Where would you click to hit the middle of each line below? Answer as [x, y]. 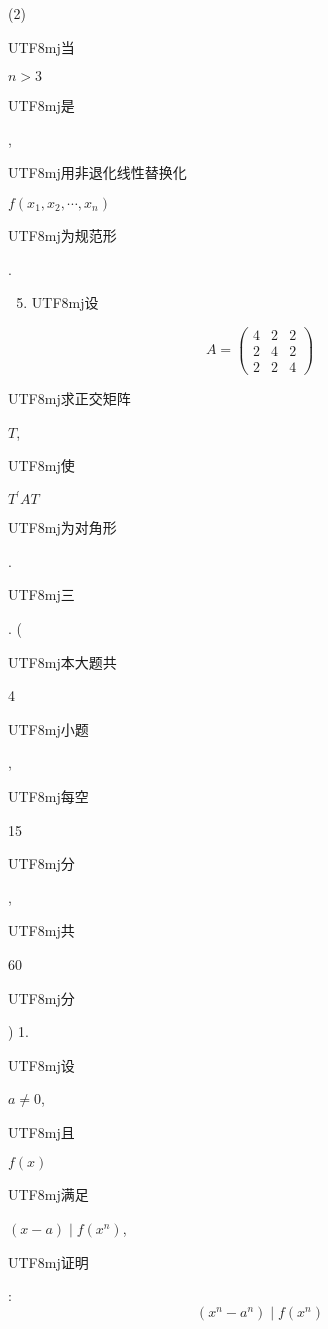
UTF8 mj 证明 [48, 1261]
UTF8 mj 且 [41, 1131]
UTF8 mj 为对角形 [62, 527]
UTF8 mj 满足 [48, 1194]
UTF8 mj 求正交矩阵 [69, 397]
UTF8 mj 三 [41, 594]
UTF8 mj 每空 [48, 795]
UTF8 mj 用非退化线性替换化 [97, 172]
